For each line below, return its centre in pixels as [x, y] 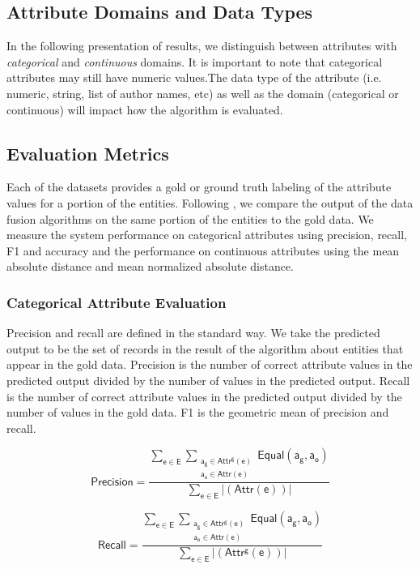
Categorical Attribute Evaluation [117, 302]
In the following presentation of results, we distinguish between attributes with [202, 46]
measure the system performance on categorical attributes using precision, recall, [207, 235]
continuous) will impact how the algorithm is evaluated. [145, 109]
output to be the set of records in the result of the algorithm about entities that [205, 348]
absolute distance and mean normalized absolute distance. [151, 266]
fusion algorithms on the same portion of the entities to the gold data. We [190, 218]
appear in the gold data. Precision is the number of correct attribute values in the [210, 364]
